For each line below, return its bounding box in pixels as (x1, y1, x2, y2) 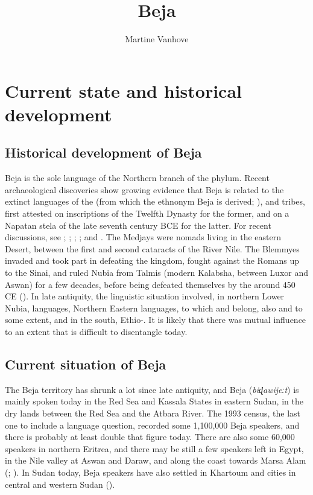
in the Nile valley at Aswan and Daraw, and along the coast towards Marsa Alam (5, 454, 306, 467)
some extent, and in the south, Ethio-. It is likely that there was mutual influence (5, 313, 306, 326)
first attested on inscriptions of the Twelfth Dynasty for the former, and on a (5, 207, 289, 220)
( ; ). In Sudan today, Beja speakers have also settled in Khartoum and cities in (5, 465, 296, 478)
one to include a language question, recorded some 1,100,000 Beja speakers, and (5, 418, 300, 431)
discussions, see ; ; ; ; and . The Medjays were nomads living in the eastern (5, 231, 282, 243)
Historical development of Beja (5, 143, 202, 162)
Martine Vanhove (125, 33, 189, 45)
